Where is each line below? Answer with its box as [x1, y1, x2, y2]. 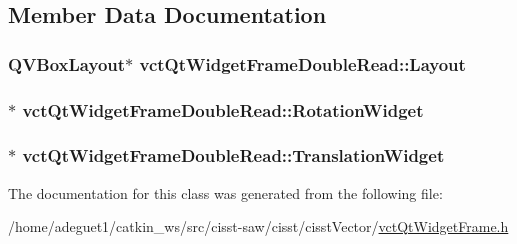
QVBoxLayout [8, 51, 126, 76]
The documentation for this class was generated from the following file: [8, 182, 443, 203]
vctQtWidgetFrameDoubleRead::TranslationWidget [22, 143, 445, 168]
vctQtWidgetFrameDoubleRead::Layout [139, 51, 466, 76]
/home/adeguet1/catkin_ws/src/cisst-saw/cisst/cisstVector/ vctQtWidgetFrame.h [8, 216, 509, 237]
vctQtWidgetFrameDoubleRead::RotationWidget [22, 97, 424, 122]
